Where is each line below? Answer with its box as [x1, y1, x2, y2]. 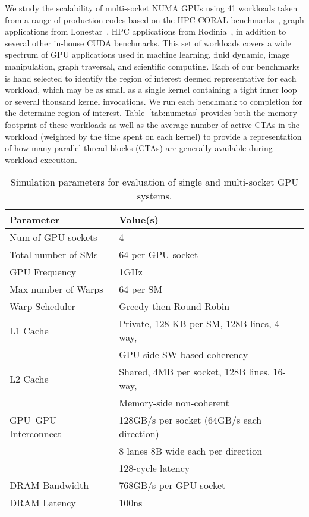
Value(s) [119, 212, 159, 227]
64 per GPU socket [119, 247, 198, 262]
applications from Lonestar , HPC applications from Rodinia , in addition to [5, 25, 286, 37]
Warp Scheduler [10, 299, 75, 314]
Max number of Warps [10, 282, 103, 296]
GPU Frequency [10, 265, 77, 279]
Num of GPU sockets [10, 230, 97, 245]
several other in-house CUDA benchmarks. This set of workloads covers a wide [5, 36, 291, 49]
